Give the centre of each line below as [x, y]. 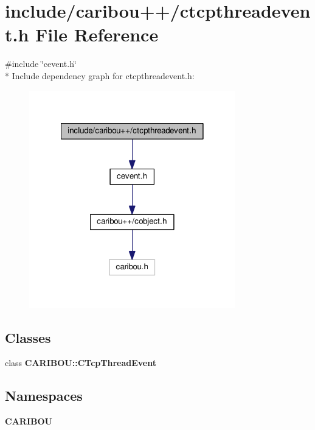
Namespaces [44, 396]
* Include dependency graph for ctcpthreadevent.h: [100, 75]
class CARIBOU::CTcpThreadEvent [81, 363]
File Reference [97, 34]
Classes [28, 337]
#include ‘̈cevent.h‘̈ [41, 64]
